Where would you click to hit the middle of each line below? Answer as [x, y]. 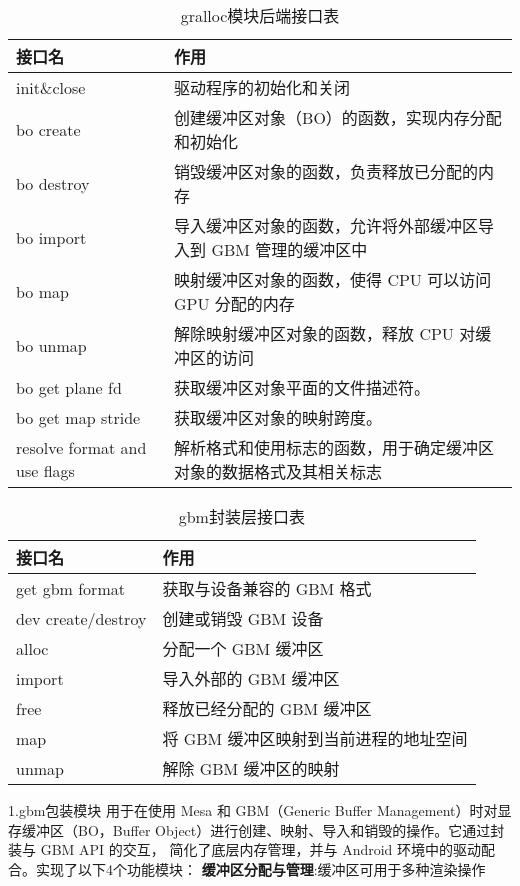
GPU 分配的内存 [234, 303]
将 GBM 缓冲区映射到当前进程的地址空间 [315, 738]
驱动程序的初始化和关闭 [262, 87]
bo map [42, 291]
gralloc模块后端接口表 [260, 15]
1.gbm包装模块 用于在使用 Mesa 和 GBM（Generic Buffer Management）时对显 [260, 810]
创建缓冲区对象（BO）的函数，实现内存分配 [338, 117]
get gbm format [70, 588]
